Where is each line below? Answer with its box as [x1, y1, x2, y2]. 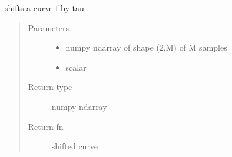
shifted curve [51, 140, 98, 152]
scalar [65, 61, 87, 73]
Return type [28, 81, 72, 93]
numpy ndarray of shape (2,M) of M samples [65, 41, 227, 54]
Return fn [28, 120, 64, 132]
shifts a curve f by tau [5, 2, 84, 14]
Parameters [28, 21, 69, 34]
